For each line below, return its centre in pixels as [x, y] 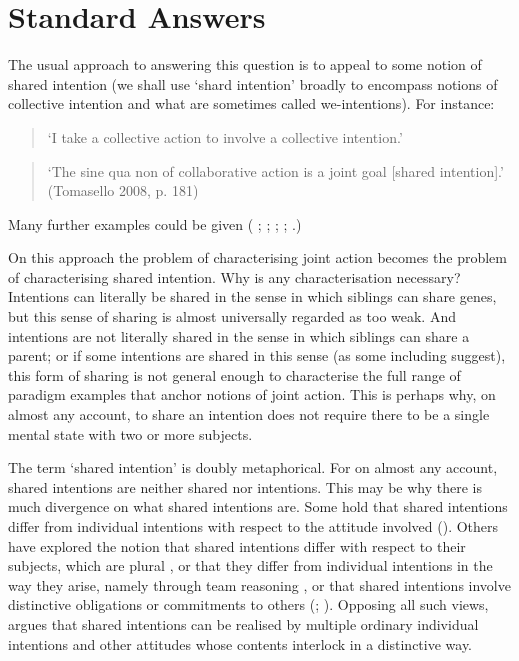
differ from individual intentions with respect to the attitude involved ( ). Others [253, 526]
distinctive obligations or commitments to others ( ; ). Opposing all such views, [248, 604]
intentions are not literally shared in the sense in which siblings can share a [239, 335]
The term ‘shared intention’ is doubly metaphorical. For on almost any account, [253, 467]
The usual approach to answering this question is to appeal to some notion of [245, 64]
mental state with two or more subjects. [130, 433]
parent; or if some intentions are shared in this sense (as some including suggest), [257, 355]
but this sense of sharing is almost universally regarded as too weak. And [232, 316]
